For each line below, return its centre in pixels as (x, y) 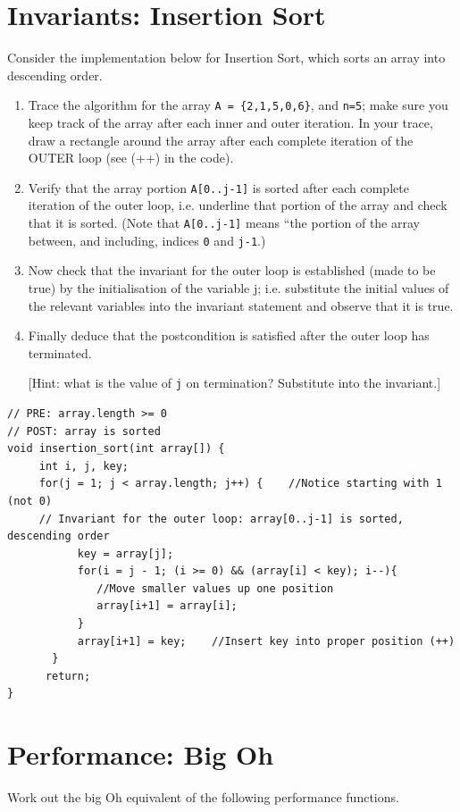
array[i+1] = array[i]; (167, 606)
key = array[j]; (125, 553)
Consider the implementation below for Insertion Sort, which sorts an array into (226, 58)
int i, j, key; (84, 466)
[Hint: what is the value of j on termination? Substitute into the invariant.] (234, 383)
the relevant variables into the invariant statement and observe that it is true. (241, 305)
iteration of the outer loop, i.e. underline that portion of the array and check (238, 205)
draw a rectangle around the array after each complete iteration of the (221, 140)
